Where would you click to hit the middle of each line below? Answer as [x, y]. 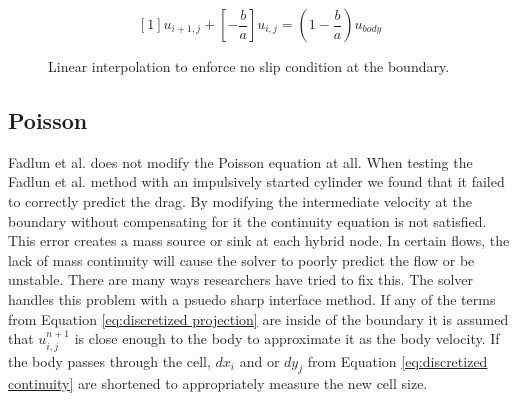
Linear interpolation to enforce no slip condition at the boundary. [249, 66]
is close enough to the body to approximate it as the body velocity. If [287, 338]
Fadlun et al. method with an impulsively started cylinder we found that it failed [256, 181]
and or [259, 360]
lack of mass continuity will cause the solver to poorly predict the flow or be [241, 259]
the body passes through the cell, [109, 360]
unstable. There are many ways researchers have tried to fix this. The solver [241, 279]
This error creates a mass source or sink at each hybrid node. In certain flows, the [259, 240]
